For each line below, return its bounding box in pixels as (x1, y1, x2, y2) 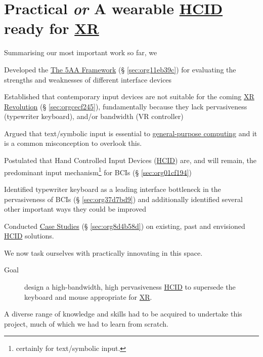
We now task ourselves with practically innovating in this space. (4, 247, 203, 258)
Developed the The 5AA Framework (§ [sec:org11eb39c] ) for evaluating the (4, 64, 236, 74)
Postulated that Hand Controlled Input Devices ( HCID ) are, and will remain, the (4, 155, 257, 166)
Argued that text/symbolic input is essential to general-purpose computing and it (4, 128, 257, 138)
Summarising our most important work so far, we (4, 47, 157, 58)
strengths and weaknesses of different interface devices (4, 74, 172, 85)
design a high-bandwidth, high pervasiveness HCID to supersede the (24, 282, 236, 292)
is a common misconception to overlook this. (4, 138, 142, 148)
